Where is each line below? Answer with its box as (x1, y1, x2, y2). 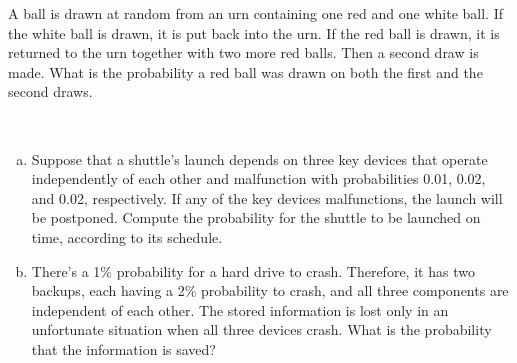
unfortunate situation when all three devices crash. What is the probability (31, 319, 492, 340)
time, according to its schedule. (31, 226, 223, 247)
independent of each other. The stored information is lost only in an (31, 299, 449, 320)
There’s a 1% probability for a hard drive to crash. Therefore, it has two (31, 260, 475, 281)
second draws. (8, 81, 93, 102)
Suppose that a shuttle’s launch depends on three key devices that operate (31, 148, 488, 169)
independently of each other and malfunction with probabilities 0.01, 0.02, (31, 168, 486, 189)
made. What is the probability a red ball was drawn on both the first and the (8, 61, 483, 82)
